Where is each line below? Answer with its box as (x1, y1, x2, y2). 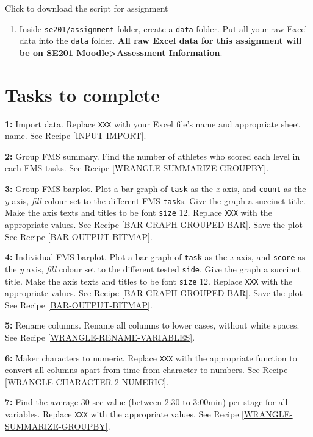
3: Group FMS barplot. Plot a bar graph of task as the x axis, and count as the (5, 182, 306, 195)
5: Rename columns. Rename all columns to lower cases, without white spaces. (5, 319, 300, 332)
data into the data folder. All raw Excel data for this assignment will (19, 34, 302, 47)
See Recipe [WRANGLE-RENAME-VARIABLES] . (5, 330, 195, 343)
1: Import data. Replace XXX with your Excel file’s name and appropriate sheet (5, 117, 300, 130)
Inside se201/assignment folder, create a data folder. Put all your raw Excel (19, 22, 308, 35)
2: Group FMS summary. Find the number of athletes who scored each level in (5, 149, 300, 162)
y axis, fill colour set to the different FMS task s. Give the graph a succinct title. (5, 194, 306, 207)
